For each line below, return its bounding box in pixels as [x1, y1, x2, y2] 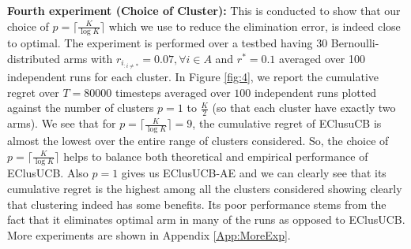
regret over [7, 84, 59, 100]
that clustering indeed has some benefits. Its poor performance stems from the [7, 195, 386, 212]
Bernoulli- [330, 35, 379, 51]
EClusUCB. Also [7, 165, 89, 181]
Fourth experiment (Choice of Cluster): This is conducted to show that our [7, 2, 401, 18]
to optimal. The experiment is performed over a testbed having [7, 35, 313, 51]
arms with [63, 50, 113, 67]
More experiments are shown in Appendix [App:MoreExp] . [7, 226, 291, 243]
